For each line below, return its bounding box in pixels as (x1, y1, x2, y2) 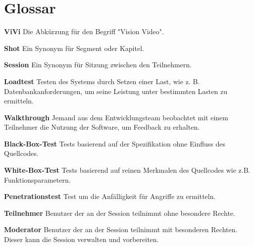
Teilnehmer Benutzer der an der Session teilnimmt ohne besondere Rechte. (4, 207, 235, 218)
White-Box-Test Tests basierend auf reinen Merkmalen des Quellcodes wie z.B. (4, 165, 251, 175)
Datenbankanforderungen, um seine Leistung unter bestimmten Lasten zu (4, 86, 227, 96)
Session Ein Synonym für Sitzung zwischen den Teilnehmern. (4, 59, 192, 70)
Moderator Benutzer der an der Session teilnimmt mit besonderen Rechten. (4, 224, 238, 235)
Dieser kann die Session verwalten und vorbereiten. (4, 234, 159, 245)
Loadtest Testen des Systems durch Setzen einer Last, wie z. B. (4, 76, 200, 86)
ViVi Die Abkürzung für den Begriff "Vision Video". (4, 26, 164, 37)
